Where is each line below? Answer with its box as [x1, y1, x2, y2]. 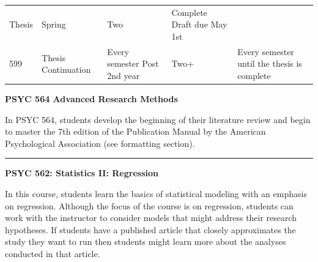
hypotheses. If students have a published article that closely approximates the [5, 223, 296, 236]
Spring [42, 18, 66, 31]
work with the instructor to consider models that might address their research [5, 211, 297, 224]
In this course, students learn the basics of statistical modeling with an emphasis [5, 187, 307, 200]
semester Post [107, 57, 159, 70]
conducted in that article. [5, 247, 100, 260]
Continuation [42, 63, 91, 76]
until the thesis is [237, 57, 302, 70]
